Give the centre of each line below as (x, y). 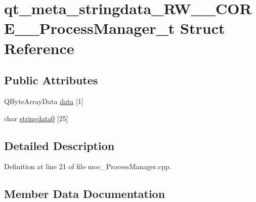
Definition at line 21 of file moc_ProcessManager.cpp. (88, 166)
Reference (39, 48)
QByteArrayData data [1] (44, 101)
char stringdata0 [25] (36, 118)
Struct (203, 28)
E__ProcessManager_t (90, 28)
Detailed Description (59, 145)
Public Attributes (51, 80)
